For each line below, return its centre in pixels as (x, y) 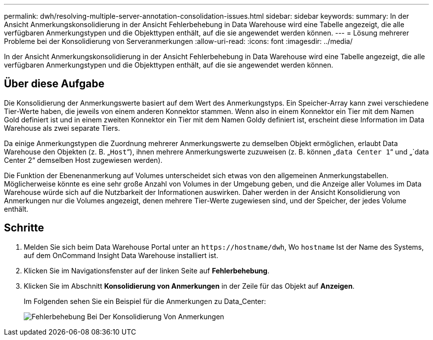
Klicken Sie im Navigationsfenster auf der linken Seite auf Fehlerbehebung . (147, 270)
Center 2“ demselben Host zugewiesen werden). (83, 160)
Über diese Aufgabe (54, 84)
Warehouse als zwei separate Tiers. (62, 128)
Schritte (24, 228)
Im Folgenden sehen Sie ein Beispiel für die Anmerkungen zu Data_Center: (145, 301)
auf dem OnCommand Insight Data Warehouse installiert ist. (121, 255)
